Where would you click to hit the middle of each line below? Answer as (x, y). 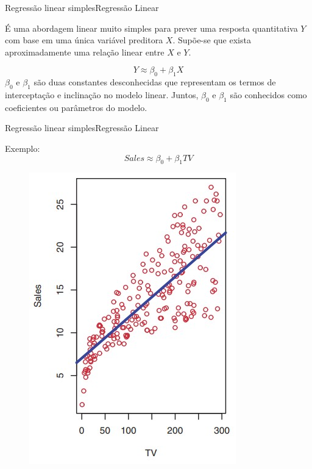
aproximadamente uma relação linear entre (85, 52)
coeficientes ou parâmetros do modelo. (76, 107)
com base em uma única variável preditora (84, 40)
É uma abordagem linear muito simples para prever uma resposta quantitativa (151, 28)
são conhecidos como (268, 94)
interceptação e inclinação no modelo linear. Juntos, (102, 94)
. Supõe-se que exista (212, 40)
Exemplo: (23, 148)
